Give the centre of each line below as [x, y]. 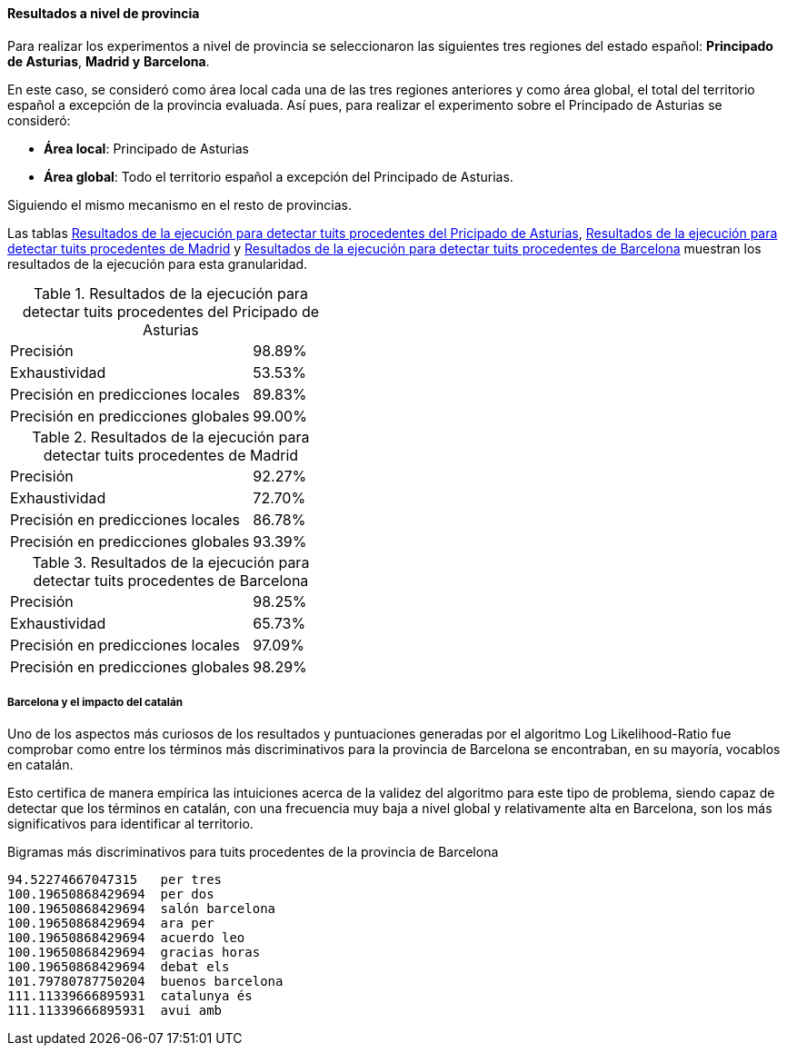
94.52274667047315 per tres [115, 880]
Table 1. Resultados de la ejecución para [170, 293]
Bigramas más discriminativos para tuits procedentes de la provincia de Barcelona [253, 852]
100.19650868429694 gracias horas [134, 953]
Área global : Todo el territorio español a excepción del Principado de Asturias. [279, 176]
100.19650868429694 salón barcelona [142, 909]
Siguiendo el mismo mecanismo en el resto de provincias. [179, 204]
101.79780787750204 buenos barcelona [145, 982]
